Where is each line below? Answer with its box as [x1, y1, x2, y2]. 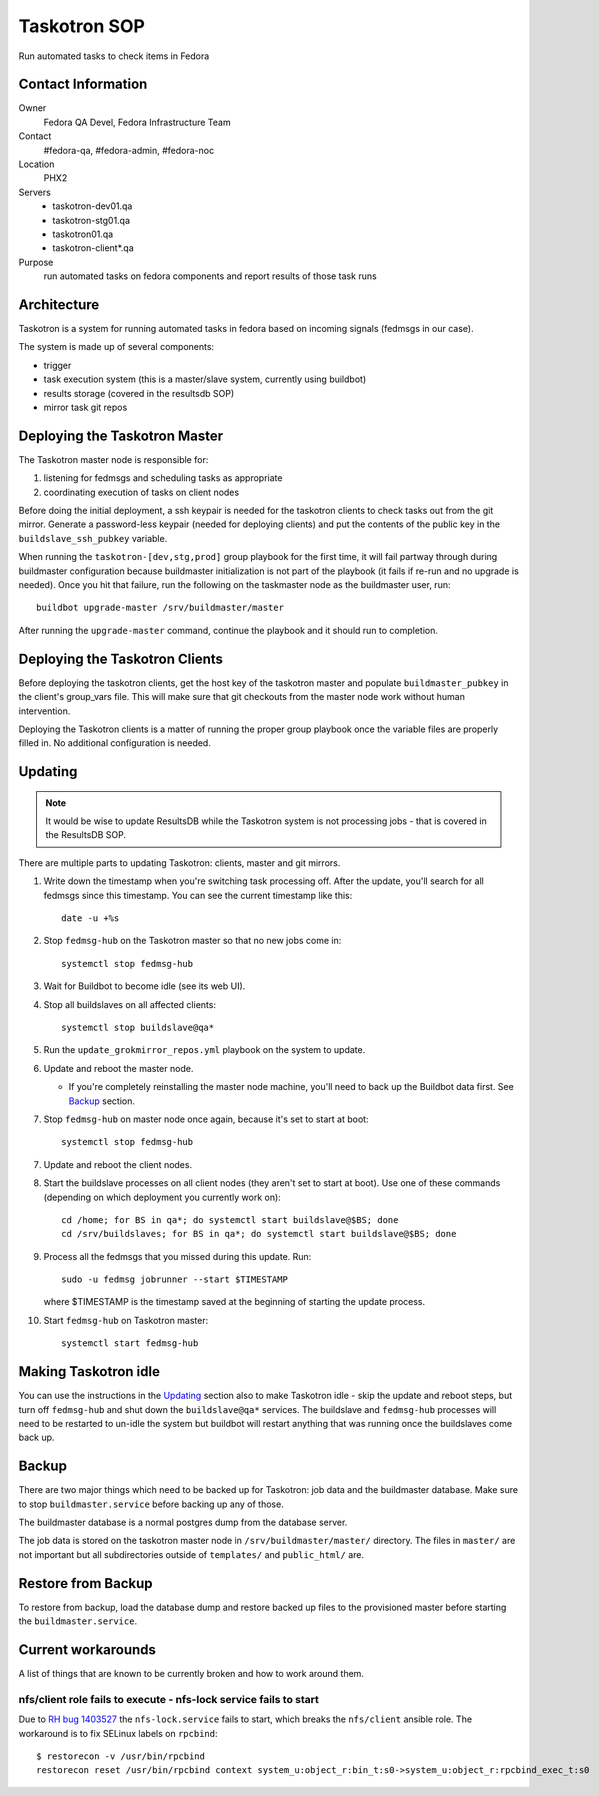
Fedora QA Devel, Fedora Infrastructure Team [43, 116, 231, 128]
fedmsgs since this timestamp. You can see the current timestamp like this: [43, 889, 353, 901]
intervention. [18, 705, 71, 717]
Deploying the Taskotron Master [18, 427, 224, 444]
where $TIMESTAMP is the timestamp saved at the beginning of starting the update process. [43, 1296, 426, 1308]
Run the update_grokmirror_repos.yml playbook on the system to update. [43, 1044, 366, 1056]
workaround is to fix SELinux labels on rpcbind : [18, 1727, 218, 1739]
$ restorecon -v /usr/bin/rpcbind [36, 1750, 205, 1762]
